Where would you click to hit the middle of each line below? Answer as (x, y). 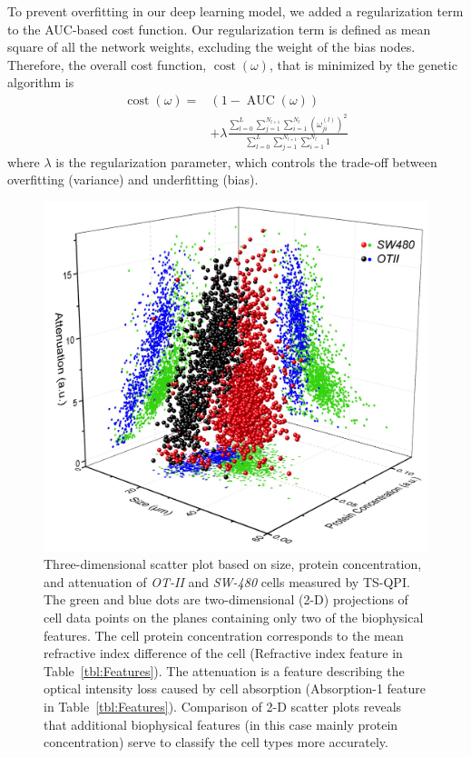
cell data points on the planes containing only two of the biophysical (234, 617)
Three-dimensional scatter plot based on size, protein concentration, (233, 564)
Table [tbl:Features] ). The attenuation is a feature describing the (224, 670)
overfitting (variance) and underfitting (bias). (133, 180)
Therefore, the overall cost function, (107, 64)
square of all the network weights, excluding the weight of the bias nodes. (211, 47)
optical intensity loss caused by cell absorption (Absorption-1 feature (235, 688)
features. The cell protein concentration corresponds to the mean (224, 635)
